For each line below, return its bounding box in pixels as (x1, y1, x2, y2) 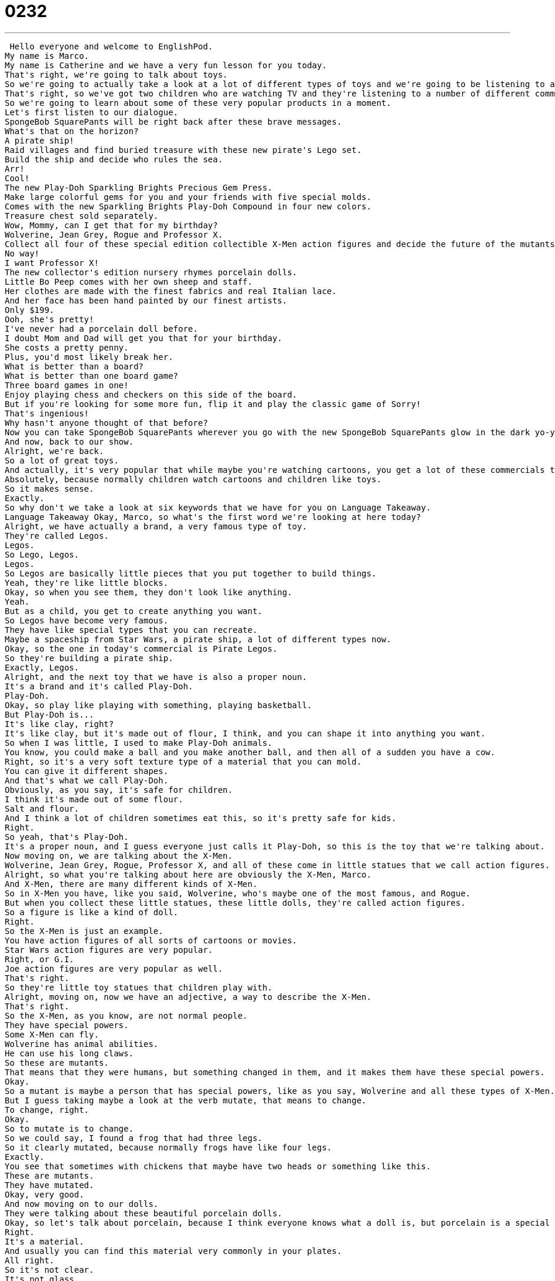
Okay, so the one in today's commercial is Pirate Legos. (5, 643, 277, 653)
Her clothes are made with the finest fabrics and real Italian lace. (5, 286, 337, 296)
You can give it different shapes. (5, 766, 169, 776)
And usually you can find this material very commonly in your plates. (5, 1246, 342, 1256)
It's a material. (5, 1236, 84, 1246)
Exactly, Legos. (5, 662, 79, 672)
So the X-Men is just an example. (5, 926, 163, 936)
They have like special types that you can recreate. (5, 625, 258, 635)
